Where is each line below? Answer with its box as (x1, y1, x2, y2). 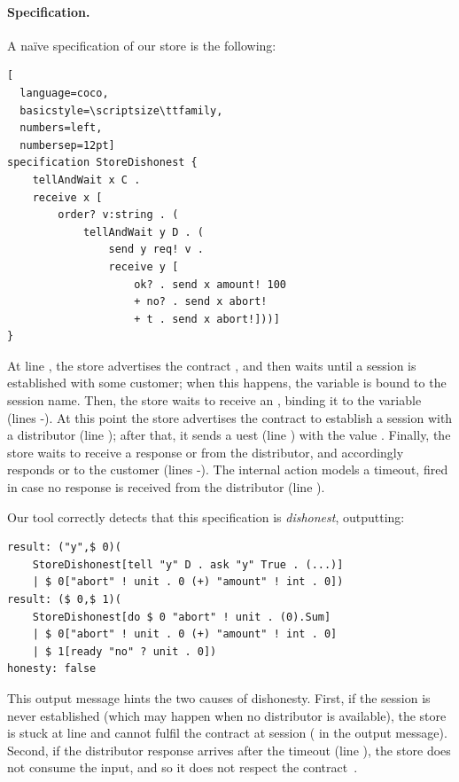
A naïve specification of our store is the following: (7, 35, 276, 54)
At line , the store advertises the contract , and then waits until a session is (7, 356, 416, 374)
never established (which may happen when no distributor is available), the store (7, 706, 447, 724)
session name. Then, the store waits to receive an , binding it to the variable (7, 391, 422, 410)
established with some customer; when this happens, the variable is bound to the (7, 373, 447, 392)
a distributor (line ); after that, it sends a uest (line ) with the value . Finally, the (7, 426, 451, 444)
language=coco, (19, 86, 109, 99)
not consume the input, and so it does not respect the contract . (7, 758, 358, 777)
